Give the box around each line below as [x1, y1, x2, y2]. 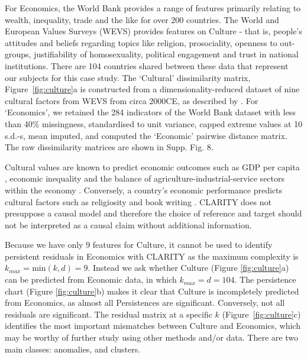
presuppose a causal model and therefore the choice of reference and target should [5, 207, 302, 219]
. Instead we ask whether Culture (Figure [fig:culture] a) [88, 261, 289, 274]
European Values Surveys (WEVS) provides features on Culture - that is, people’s [5, 25, 302, 37]
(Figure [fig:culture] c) [222, 308, 301, 320]
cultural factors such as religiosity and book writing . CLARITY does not [5, 195, 272, 208]
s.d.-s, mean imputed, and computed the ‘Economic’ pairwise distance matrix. [5, 129, 287, 141]
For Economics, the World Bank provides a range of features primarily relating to [5, 2, 301, 14]
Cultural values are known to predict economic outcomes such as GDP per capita [5, 160, 300, 173]
